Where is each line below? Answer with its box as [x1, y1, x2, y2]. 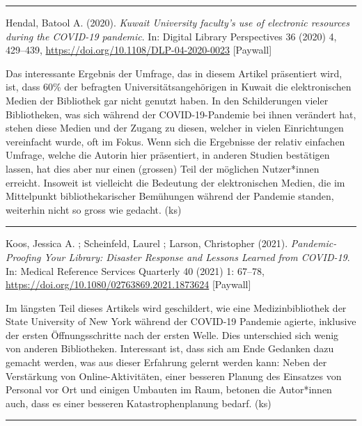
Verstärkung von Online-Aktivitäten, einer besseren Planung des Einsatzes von [6, 368, 342, 383]
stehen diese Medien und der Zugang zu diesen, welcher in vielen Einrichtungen [6, 120, 344, 135]
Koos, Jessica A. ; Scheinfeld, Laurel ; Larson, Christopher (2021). [6, 236, 288, 251]
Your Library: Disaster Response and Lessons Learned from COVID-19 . [44, 249, 350, 264]
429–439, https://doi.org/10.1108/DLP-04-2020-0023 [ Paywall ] [6, 42, 272, 57]
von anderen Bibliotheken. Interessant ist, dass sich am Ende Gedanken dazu [6, 341, 334, 356]
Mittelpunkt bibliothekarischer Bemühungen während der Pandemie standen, [6, 189, 334, 203]
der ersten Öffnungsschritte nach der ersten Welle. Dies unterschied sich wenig [6, 327, 339, 342]
